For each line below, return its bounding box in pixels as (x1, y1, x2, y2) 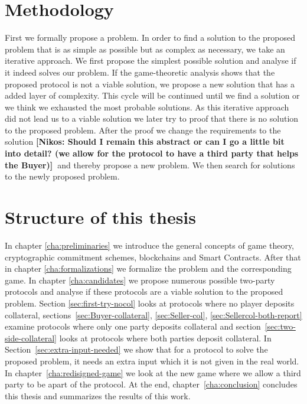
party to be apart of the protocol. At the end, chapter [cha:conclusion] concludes (5, 378, 298, 390)
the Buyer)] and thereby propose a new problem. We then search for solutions (5, 158, 295, 171)
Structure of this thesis (5, 205, 196, 229)
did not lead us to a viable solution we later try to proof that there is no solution (5, 112, 299, 125)
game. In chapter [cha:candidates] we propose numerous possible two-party (5, 273, 275, 286)
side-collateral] (5, 331, 57, 344)
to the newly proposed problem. (5, 170, 120, 183)
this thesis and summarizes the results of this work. (5, 389, 191, 402)
